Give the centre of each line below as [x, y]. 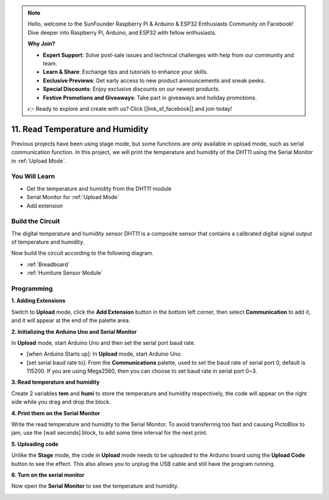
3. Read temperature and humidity [55, 382]
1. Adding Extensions [38, 301]
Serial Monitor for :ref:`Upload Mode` [73, 197]
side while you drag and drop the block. [61, 402]
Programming [32, 288]
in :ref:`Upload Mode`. [39, 161]
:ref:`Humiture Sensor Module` [65, 273]
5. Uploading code [35, 444]
